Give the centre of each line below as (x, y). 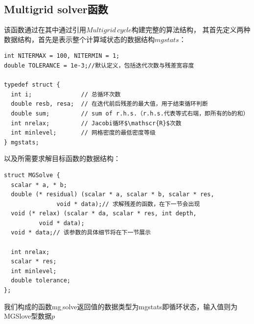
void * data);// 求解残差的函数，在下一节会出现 (128, 204)
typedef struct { (32, 85)
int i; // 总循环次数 (66, 94)
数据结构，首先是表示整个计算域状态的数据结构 (79, 39)
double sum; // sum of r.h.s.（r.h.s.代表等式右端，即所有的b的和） (130, 113)
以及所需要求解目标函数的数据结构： (62, 158)
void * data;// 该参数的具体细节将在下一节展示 (81, 233)
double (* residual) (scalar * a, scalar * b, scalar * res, (113, 195)
